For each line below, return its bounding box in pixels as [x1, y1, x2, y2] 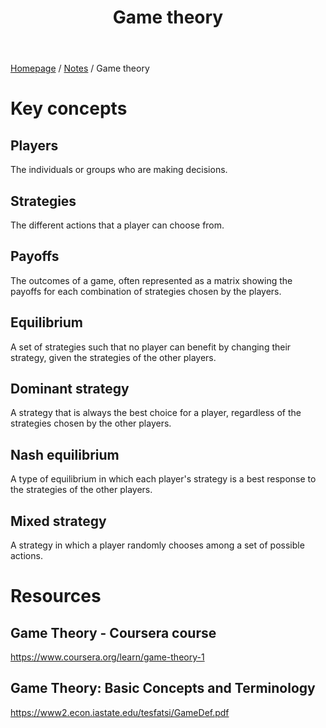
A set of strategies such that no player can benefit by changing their [10, 341, 292, 353]
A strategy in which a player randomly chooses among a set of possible [10, 539, 305, 551]
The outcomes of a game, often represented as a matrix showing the [10, 274, 293, 286]
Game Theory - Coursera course [10, 624, 217, 641]
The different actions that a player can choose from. [10, 219, 225, 231]
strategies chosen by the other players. [10, 417, 172, 430]
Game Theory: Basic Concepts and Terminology [10, 680, 316, 697]
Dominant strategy [10, 381, 130, 398]
